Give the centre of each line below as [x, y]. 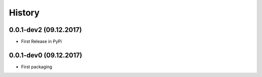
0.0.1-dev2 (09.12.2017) [45, 30]
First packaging [37, 67]
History [24, 13]
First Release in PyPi [41, 42]
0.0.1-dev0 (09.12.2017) [46, 55]
